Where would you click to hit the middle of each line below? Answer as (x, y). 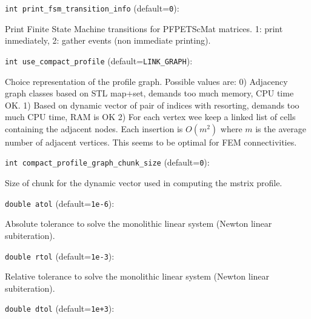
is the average (281, 128)
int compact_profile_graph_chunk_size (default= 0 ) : (107, 162)
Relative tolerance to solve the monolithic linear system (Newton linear (137, 276)
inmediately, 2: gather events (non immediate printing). (108, 40)
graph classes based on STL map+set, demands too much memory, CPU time (149, 93)
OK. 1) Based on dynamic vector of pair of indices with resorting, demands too (152, 105)
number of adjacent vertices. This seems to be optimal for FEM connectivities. (151, 142)
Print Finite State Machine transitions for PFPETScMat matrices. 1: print (144, 28)
